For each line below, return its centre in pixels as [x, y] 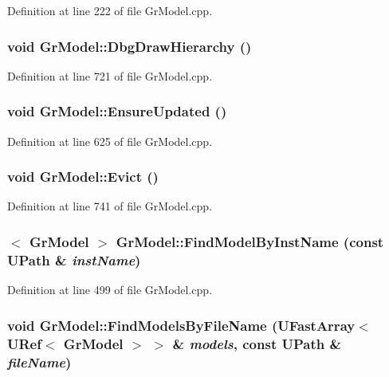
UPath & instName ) [74, 259]
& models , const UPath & [257, 343]
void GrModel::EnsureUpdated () [117, 111]
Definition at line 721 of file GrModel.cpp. [110, 75]
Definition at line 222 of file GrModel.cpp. [110, 10]
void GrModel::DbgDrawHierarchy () [130, 46]
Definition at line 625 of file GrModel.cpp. [110, 141]
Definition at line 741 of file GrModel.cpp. [110, 206]
